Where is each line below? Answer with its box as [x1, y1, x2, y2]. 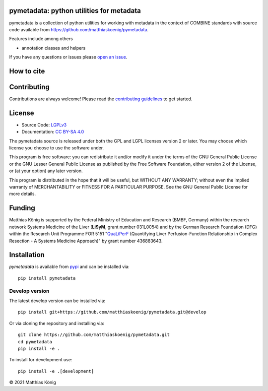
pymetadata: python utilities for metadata [9, 6, 141, 15]
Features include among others [9, 36, 73, 42]
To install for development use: [9, 357, 72, 363]
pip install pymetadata [18, 275, 76, 281]
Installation [9, 251, 45, 259]
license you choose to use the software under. [9, 145, 104, 151]
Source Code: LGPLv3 [21, 122, 67, 128]
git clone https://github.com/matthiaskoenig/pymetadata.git [18, 332, 170, 337]
